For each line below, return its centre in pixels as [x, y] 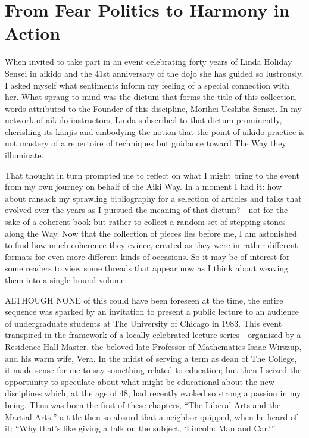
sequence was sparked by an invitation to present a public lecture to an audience [152, 312]
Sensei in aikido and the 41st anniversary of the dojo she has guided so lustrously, [154, 73]
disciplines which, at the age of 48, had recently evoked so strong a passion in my [153, 393]
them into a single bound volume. [66, 280]
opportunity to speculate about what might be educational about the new [140, 381]
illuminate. [24, 155]
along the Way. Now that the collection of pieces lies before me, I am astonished [151, 233]
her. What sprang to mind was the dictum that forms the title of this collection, [151, 97]
